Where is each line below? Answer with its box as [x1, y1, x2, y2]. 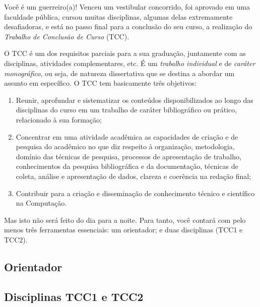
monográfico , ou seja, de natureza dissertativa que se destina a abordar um [4, 68, 235, 78]
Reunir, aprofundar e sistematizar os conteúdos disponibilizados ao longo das [16, 94, 253, 105]
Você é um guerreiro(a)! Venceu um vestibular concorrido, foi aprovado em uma [4, 2, 250, 12]
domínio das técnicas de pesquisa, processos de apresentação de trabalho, [16, 151, 241, 161]
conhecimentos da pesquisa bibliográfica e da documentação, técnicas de [16, 161, 238, 171]
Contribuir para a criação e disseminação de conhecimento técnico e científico [16, 188, 255, 198]
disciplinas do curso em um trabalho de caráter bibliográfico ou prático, [16, 104, 237, 115]
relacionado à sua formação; [16, 114, 102, 125]
